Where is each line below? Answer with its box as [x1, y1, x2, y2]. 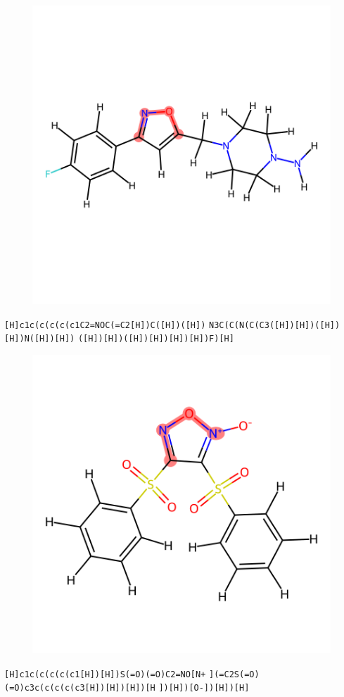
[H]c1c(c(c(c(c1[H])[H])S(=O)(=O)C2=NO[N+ [4, 669, 206, 679]
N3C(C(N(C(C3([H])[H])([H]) [209, 320, 340, 330]
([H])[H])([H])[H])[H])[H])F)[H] [77, 334, 234, 344]
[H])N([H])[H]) [4, 334, 75, 344]
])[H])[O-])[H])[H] [158, 683, 250, 693]
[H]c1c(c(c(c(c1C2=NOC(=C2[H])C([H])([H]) [4, 320, 206, 330]
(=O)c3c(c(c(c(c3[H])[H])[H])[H [4, 683, 155, 693]
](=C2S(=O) [209, 669, 260, 679]
